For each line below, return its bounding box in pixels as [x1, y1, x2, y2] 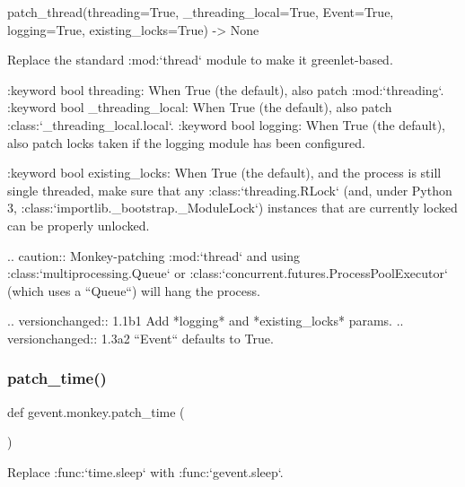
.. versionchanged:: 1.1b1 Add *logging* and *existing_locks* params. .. [7, 311, 404, 330]
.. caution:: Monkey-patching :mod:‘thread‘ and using [7, 246, 301, 265]
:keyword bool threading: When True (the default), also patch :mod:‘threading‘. [7, 80, 444, 99]
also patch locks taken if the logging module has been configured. [7, 133, 365, 152]
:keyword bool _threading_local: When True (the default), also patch [7, 98, 392, 117]
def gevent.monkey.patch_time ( [7, 402, 185, 421]
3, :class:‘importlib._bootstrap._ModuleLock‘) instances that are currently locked [7, 198, 458, 217]
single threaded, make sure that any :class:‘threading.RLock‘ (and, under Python [7, 180, 452, 199]
